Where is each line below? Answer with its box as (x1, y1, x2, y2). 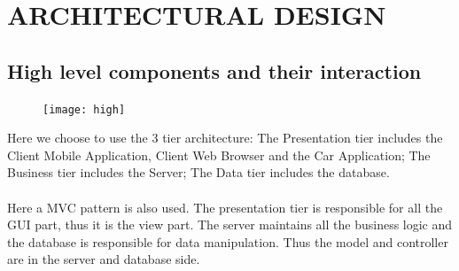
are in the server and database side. (7, 250, 200, 268)
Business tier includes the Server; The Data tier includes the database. (7, 163, 390, 182)
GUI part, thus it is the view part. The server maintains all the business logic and (7, 215, 453, 234)
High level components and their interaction (7, 57, 422, 84)
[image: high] (43, 103, 126, 116)
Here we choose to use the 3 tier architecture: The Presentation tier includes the (7, 128, 443, 147)
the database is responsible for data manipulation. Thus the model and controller (7, 232, 448, 251)
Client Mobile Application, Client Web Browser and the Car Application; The (7, 145, 431, 164)
